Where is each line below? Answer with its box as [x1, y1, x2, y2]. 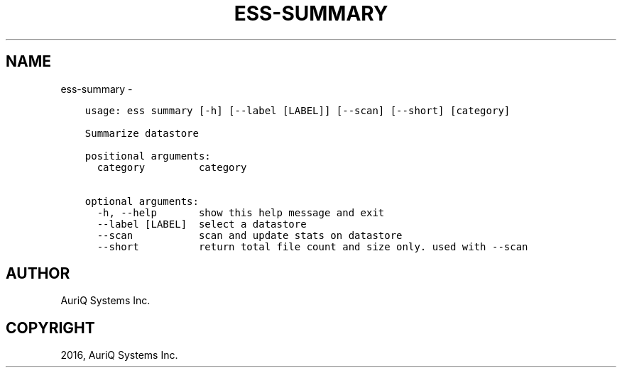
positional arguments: [84, 150, 211, 162]
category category [97, 161, 247, 173]
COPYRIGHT [6, 318, 95, 337]
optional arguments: [84, 195, 199, 207]
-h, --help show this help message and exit [97, 206, 385, 218]
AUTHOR [6, 265, 70, 283]
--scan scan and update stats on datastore [97, 229, 403, 241]
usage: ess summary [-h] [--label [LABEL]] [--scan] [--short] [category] [84, 104, 511, 116]
